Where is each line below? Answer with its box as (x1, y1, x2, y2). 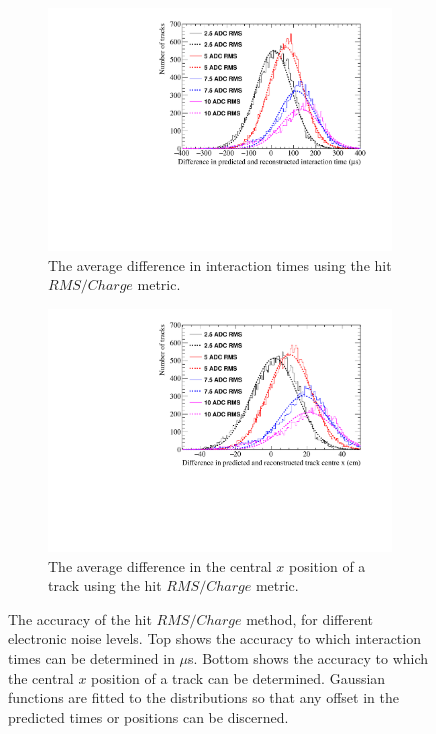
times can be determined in (8, 647, 175, 668)
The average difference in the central (48, 555, 272, 576)
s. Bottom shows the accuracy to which (188, 647, 429, 668)
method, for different (246, 608, 373, 629)
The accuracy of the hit (8, 608, 152, 629)
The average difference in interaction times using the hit (48, 254, 392, 275)
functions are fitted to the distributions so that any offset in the (8, 687, 399, 708)
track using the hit (48, 575, 162, 596)
